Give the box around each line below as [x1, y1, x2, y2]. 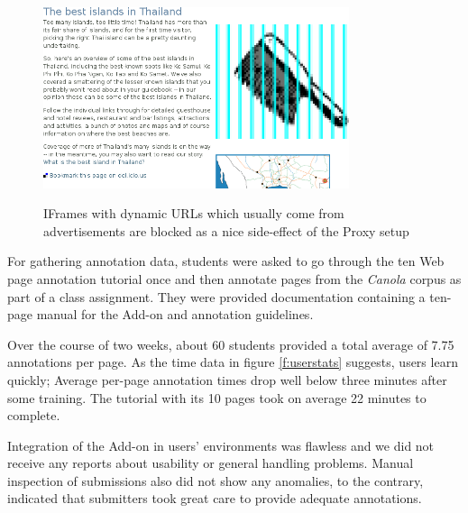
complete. [7, 406, 60, 425]
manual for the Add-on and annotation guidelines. [36, 305, 314, 324]
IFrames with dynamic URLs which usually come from [43, 204, 344, 223]
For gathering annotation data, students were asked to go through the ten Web [7, 252, 445, 270]
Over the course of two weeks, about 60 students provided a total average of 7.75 [7, 334, 454, 353]
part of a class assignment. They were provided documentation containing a [7, 287, 426, 306]
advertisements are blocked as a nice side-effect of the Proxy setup [43, 221, 409, 240]
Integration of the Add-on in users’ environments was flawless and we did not [7, 435, 435, 454]
